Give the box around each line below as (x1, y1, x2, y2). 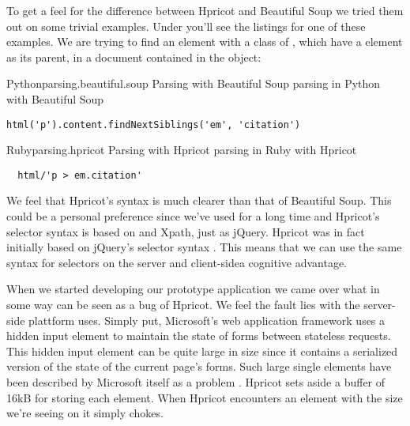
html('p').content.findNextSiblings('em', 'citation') (6, 119, 301, 130)
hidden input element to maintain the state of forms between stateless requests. (6, 327, 391, 344)
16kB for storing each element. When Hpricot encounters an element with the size (6, 389, 403, 405)
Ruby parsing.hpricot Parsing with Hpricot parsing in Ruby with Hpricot (6, 141, 357, 158)
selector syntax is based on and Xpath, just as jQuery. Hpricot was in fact (6, 223, 365, 239)
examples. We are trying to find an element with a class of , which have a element (6, 33, 403, 50)
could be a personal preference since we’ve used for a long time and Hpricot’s (6, 208, 380, 224)
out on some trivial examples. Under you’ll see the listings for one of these (6, 17, 366, 34)
